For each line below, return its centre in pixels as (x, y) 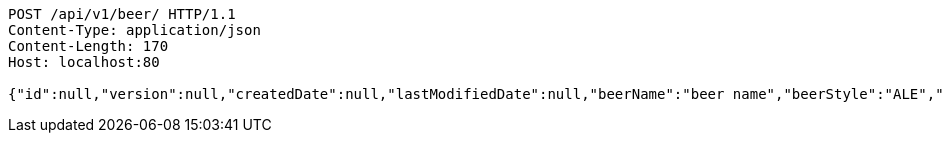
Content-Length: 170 (88, 46)
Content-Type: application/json (134, 30)
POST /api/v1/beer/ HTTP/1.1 (122, 14)
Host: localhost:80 (84, 62)
